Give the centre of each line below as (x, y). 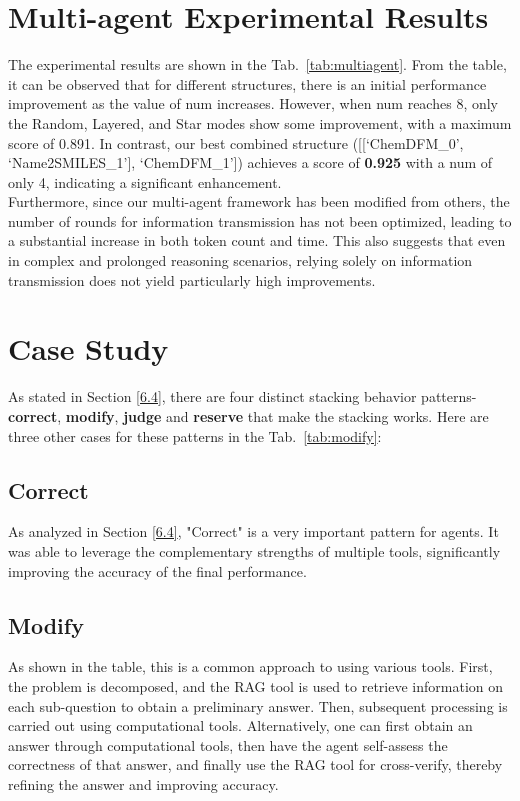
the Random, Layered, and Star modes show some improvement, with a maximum (260, 122)
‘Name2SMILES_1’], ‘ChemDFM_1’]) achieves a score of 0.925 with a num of (250, 162)
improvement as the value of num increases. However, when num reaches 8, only (253, 103)
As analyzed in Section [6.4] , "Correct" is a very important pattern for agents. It (253, 531)
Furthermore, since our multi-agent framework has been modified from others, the (259, 201)
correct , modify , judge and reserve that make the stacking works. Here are (248, 415)
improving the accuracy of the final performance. (157, 570)
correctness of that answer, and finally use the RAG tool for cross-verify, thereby (255, 764)
